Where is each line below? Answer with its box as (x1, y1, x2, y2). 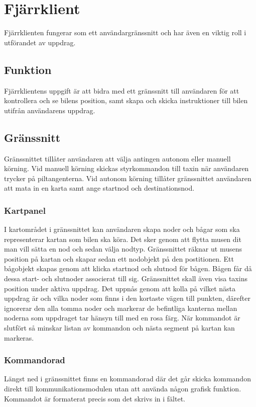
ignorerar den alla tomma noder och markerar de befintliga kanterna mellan (4, 302, 237, 313)
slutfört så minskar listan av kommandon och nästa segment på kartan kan (4, 322, 235, 333)
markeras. (4, 332, 34, 343)
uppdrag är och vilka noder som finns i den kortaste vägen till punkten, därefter (4, 293, 250, 303)
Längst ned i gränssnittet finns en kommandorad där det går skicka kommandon (4, 373, 251, 384)
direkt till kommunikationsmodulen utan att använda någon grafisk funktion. (4, 383, 241, 394)
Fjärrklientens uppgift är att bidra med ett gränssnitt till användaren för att (4, 85, 239, 96)
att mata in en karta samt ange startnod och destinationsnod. (4, 183, 195, 193)
